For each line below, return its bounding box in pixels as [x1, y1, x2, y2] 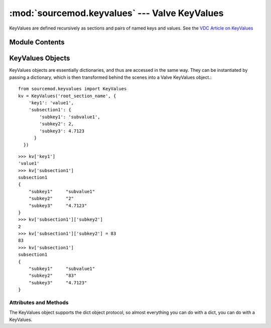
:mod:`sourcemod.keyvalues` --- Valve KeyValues [9, 8, 224, 19]
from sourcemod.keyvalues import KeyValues [18, 86, 127, 92]
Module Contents [9, 38, 65, 47]
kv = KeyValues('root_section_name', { [18, 93, 116, 99]
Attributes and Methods [9, 299, 69, 306]
